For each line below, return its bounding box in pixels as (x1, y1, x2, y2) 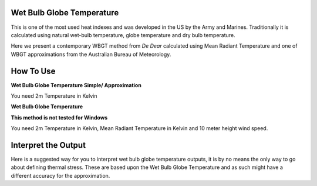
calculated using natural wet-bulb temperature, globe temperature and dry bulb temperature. (11, 31, 235, 38)
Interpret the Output (11, 140, 86, 150)
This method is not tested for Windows (11, 114, 108, 121)
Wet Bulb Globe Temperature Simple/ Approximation (11, 81, 142, 88)
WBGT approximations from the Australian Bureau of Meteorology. (11, 51, 171, 58)
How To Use (11, 66, 56, 76)
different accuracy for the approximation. (11, 172, 110, 179)
